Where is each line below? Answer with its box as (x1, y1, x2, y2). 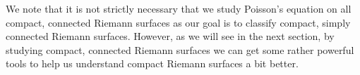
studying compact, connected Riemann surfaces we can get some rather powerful (6, 42, 354, 57)
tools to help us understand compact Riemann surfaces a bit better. (6, 56, 299, 71)
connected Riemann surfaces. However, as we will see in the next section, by (6, 29, 335, 43)
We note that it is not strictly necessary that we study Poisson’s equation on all (6, 1, 352, 15)
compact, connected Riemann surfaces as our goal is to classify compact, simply (6, 15, 351, 29)
